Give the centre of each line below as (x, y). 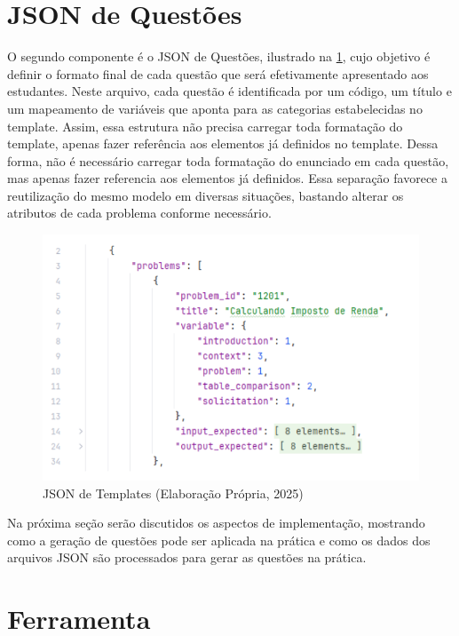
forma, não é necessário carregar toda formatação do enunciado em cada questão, (228, 160)
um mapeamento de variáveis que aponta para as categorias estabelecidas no (215, 108)
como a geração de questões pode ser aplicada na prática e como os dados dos (219, 540)
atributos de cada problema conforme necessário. (139, 213)
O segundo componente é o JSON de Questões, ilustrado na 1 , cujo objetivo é (219, 56)
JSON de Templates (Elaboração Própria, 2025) (173, 493)
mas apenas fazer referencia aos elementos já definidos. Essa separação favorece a (227, 178)
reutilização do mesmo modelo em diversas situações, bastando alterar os (206, 195)
